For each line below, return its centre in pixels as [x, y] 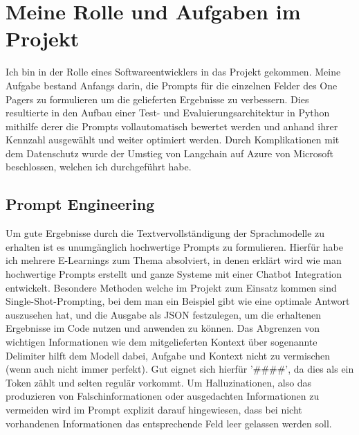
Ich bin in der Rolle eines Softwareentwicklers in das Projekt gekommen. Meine [173, 72]
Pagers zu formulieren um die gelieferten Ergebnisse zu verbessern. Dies [157, 99]
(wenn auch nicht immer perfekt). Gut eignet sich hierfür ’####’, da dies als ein [180, 369]
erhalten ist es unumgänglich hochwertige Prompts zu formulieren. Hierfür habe [174, 246]
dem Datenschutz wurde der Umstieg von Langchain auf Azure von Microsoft [170, 153]
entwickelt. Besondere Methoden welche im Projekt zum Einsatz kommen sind [171, 287]
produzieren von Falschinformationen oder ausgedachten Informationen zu [163, 396]
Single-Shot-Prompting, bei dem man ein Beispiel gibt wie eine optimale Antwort [178, 301]
